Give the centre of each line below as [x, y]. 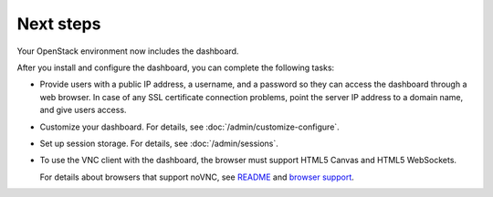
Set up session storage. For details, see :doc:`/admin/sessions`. [159, 143]
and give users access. [83, 110]
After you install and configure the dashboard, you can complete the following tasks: [176, 67]
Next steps [59, 24]
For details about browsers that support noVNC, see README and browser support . [197, 177]
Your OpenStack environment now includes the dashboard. [128, 51]
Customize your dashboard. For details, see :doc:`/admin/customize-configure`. [189, 127]
